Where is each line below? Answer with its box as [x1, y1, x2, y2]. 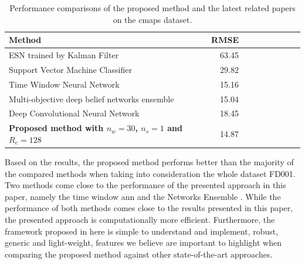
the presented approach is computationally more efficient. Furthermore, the [5, 213, 275, 225]
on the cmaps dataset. [113, 13, 192, 25]
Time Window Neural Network [9, 78, 120, 90]
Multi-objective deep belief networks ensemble [9, 92, 174, 105]
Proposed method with [9, 122, 104, 134]
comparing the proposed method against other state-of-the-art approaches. [5, 248, 273, 260]
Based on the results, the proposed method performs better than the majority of [5, 155, 294, 168]
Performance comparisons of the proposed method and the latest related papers [9, 2, 296, 14]
